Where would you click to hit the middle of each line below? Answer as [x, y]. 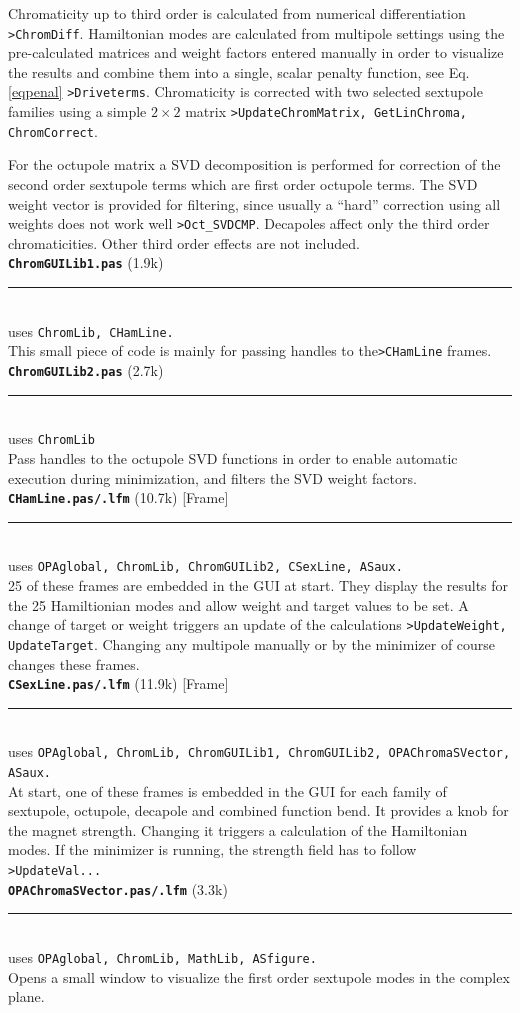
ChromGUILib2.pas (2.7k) [86, 370]
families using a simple [77, 111]
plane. [26, 996]
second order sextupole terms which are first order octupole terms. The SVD [243, 184]
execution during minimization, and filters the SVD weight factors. [212, 477]
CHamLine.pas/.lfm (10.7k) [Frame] [118, 497]
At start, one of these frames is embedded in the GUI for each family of [227, 790]
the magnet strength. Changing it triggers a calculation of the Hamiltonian [238, 829]
